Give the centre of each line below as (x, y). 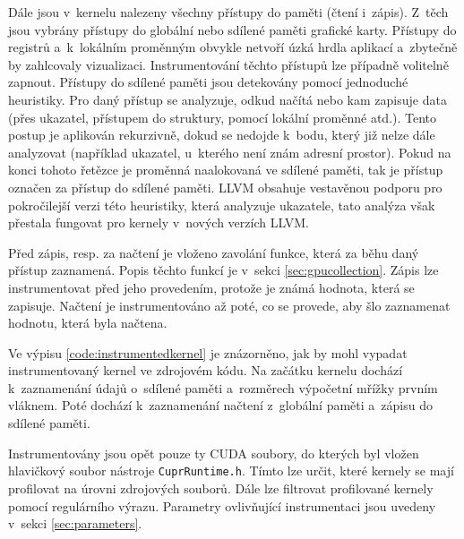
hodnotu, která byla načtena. (88, 323)
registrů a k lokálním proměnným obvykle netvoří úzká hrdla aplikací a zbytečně (233, 47)
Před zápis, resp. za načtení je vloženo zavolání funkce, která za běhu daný (214, 252)
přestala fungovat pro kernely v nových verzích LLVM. (159, 222)
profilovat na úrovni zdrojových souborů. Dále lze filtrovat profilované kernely (221, 488)
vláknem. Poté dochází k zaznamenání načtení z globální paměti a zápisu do (220, 405)
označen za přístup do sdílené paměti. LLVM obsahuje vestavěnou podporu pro (225, 187)
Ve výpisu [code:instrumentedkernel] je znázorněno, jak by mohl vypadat (208, 352)
